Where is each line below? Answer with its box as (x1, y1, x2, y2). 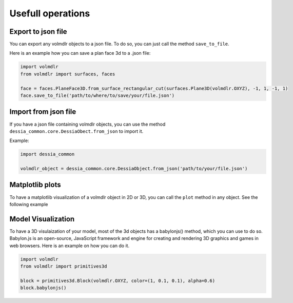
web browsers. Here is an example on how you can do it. (9, 243, 130, 249)
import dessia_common (20, 151, 75, 157)
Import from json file (9, 108, 76, 116)
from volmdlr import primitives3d (20, 264, 107, 269)
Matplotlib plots (9, 180, 61, 189)
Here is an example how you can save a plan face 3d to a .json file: (9, 50, 151, 56)
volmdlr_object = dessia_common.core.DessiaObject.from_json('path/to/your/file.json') (20, 166, 248, 172)
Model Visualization (9, 214, 75, 223)
